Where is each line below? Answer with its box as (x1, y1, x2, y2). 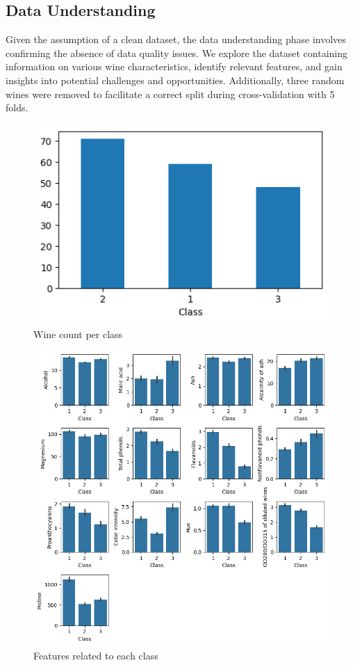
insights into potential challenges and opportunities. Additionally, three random (6, 72, 345, 87)
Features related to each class (33, 648, 158, 662)
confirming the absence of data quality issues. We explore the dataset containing (6, 45, 348, 60)
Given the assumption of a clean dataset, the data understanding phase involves (6, 32, 346, 47)
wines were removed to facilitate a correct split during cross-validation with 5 (6, 86, 335, 101)
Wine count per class (33, 326, 123, 341)
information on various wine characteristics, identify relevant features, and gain (6, 59, 343, 74)
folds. (6, 100, 28, 115)
